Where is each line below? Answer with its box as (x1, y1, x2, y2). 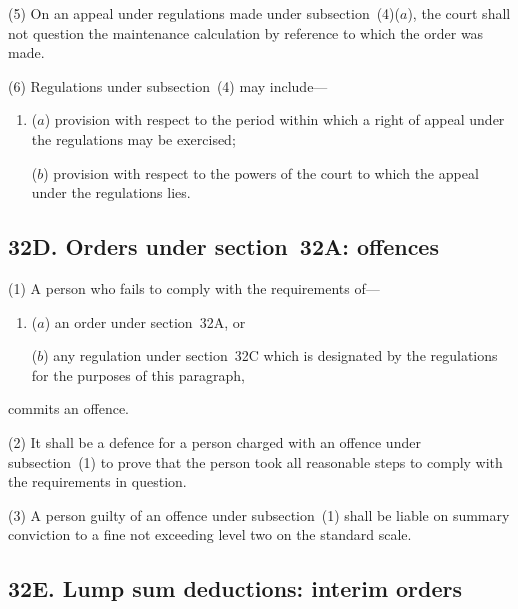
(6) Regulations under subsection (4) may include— (8, 75, 328, 96)
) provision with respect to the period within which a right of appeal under (44, 109, 505, 130)
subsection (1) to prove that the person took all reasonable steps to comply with (8, 451, 503, 472)
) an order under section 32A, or (44, 311, 246, 332)
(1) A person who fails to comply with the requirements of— (8, 277, 380, 298)
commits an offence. (8, 398, 129, 419)
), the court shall (407, 3, 511, 23)
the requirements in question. (8, 471, 187, 492)
